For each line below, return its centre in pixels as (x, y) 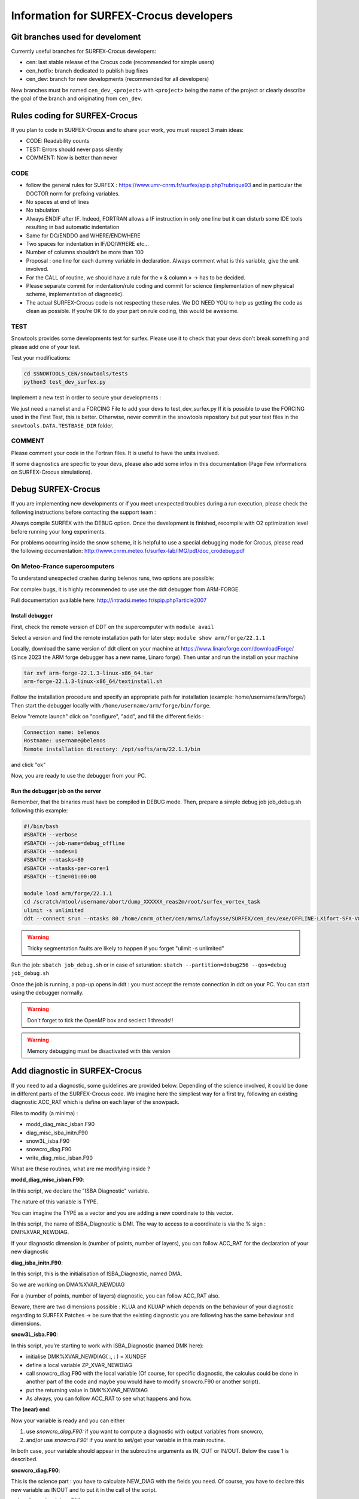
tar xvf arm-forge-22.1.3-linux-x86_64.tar (89, 673)
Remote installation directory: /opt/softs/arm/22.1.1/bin (112, 749)
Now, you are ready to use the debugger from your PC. (79, 776)
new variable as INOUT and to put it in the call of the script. (84, 1489)
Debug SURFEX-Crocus (56, 490)
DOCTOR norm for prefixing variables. (73, 193)
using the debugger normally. (47, 993)
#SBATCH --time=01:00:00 (60, 877)
